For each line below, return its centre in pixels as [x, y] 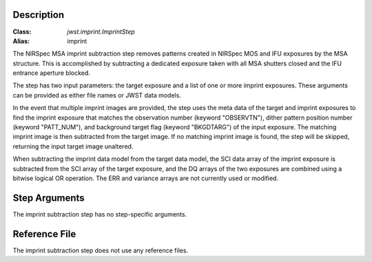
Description [39, 15]
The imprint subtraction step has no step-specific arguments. [100, 214]
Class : [22, 32]
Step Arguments [49, 198]
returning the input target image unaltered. [73, 146]
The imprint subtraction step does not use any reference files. [101, 250]
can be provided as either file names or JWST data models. [97, 95]
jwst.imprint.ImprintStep [101, 32]
